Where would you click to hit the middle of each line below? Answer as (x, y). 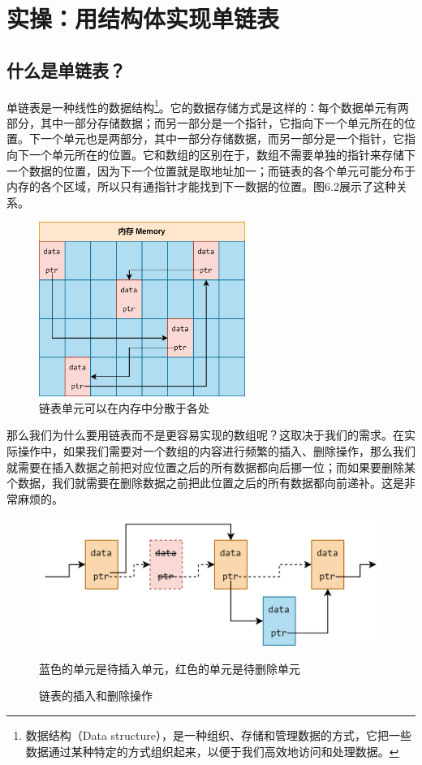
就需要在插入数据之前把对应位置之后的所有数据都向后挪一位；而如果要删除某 (211, 467)
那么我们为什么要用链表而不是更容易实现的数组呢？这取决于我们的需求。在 (205, 435)
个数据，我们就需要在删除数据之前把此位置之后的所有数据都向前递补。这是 (205, 483)
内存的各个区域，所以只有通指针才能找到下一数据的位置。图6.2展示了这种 (201, 186)
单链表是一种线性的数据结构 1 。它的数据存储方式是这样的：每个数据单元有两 (208, 106)
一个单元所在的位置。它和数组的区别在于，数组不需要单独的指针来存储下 (222, 155)
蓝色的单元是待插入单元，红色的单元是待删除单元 (170, 668)
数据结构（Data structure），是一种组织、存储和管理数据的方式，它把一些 (218, 735)
